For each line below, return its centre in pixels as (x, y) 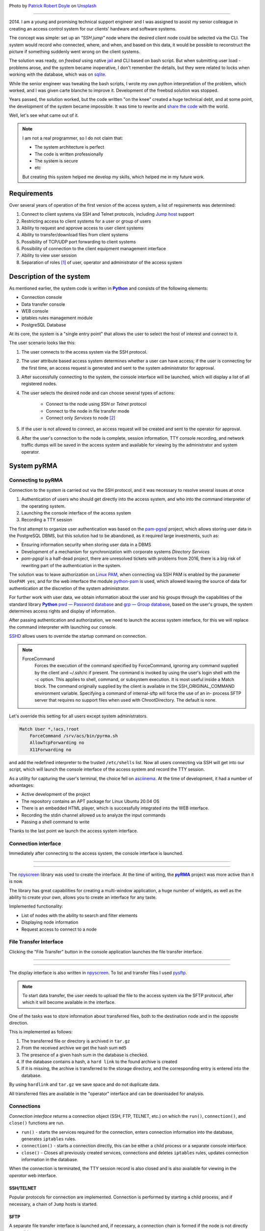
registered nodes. (39, 384)
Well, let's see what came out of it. (44, 115)
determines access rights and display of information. (62, 611)
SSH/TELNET (23, 1188)
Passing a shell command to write (55, 822)
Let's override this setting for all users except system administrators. (79, 716)
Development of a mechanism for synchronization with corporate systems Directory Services (115, 551)
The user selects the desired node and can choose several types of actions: (98, 393)
